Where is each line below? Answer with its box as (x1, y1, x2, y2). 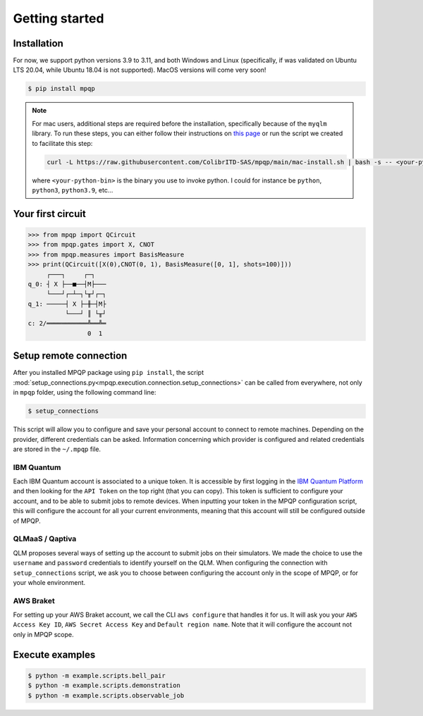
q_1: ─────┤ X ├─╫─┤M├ (27, 300, 106, 308)
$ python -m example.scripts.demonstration (27, 681, 181, 690)
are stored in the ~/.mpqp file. (13, 445, 102, 453)
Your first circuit (13, 208, 86, 220)
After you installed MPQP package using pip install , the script (13, 369, 204, 377)
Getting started (13, 11, 104, 26)
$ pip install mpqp (27, 85, 95, 93)
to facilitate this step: (32, 139, 93, 147)
